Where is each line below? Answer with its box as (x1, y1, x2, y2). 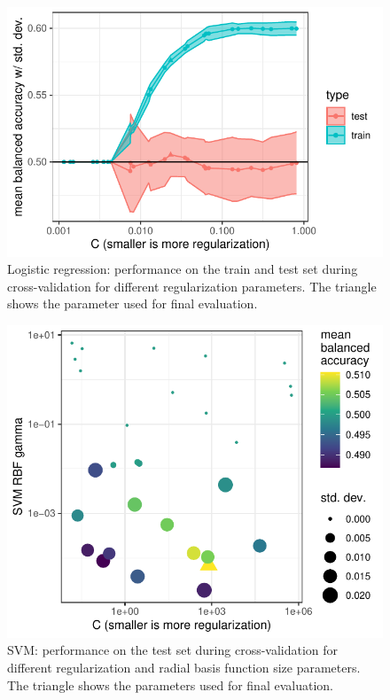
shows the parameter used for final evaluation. (7, 294, 258, 313)
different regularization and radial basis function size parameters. (7, 658, 361, 677)
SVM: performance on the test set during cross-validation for (7, 641, 339, 659)
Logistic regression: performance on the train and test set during (7, 260, 358, 278)
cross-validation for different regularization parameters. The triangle (7, 276, 377, 295)
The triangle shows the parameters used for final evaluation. (7, 675, 333, 694)
